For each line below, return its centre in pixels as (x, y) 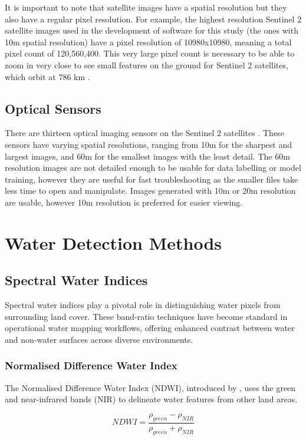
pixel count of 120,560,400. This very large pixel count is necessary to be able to (150, 53)
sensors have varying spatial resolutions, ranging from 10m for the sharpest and (149, 144)
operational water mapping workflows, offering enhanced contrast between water (150, 328)
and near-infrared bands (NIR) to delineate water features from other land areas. (151, 399)
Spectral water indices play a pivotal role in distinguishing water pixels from (143, 305)
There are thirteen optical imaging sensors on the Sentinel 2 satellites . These (144, 133)
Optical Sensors (53, 108)
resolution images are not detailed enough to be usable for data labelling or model (153, 168)
